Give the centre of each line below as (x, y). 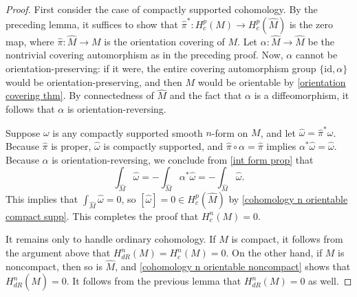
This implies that (42, 198)
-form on (230, 132)
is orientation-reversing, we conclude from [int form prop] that (183, 159)
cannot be (316, 55)
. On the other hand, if (274, 253)
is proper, (71, 145)
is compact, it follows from (287, 239)
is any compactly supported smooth (128, 132)
